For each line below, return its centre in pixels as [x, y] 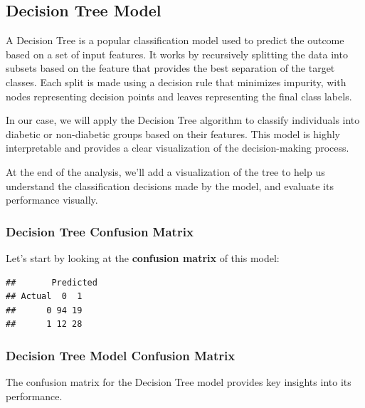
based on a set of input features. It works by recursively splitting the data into [177, 54]
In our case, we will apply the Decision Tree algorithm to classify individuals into [183, 120]
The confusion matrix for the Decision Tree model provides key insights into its [179, 382]
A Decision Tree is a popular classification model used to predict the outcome [175, 40]
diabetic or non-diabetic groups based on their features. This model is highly [173, 134]
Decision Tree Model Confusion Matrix [121, 355]
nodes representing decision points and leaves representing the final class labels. [179, 96]
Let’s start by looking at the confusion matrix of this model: [143, 257]
